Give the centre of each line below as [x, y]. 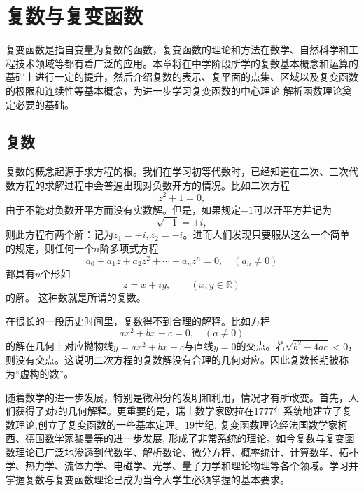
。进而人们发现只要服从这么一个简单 [266, 234]
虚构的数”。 [47, 373]
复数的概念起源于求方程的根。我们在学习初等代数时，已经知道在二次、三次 [177, 171]
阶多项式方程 [129, 248]
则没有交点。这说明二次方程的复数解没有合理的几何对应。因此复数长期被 [172, 360]
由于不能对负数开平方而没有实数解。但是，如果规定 [123, 209]
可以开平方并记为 [292, 209]
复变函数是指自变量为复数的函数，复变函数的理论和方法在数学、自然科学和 [177, 49]
